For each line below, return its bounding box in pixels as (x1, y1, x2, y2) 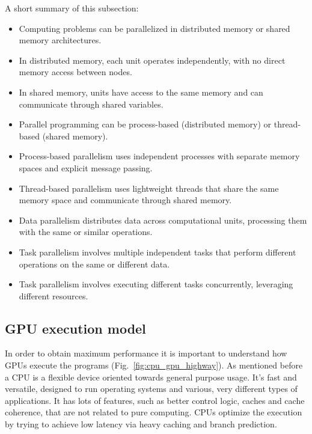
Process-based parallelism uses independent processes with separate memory (19, 150, 300, 162)
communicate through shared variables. (19, 97, 164, 110)
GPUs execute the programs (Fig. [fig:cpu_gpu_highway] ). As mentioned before (5, 359, 303, 371)
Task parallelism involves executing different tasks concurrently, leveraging (19, 278, 293, 290)
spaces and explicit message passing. (19, 161, 153, 174)
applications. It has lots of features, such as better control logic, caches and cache (5, 394, 305, 406)
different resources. (19, 289, 88, 302)
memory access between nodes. (19, 66, 132, 78)
